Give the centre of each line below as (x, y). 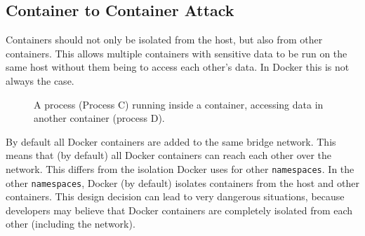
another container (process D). (99, 118)
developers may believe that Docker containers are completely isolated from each (179, 210)
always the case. (40, 80)
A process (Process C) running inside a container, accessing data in (179, 104)
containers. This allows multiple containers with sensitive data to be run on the (177, 53)
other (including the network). (71, 224)
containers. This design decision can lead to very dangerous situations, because (175, 196)
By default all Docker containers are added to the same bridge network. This (171, 141)
